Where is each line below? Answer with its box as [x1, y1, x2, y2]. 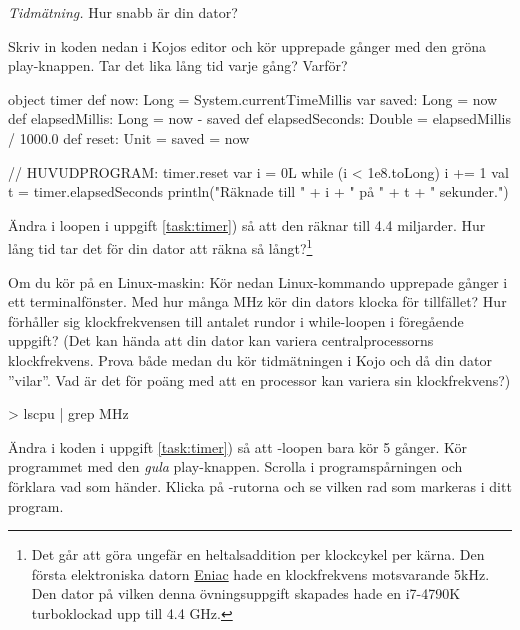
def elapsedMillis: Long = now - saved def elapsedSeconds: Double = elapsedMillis [8, 108, 511, 129]
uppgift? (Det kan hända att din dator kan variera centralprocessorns [8, 330, 434, 351]
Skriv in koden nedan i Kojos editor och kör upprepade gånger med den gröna [8, 35, 486, 56]
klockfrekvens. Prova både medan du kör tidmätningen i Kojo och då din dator [8, 349, 492, 370]
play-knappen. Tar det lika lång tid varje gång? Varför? [8, 55, 348, 76]
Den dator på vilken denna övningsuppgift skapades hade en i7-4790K [31, 583, 461, 604]
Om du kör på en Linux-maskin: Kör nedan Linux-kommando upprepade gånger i [8, 271, 508, 292]
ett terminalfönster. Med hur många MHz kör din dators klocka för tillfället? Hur [8, 291, 507, 312]
